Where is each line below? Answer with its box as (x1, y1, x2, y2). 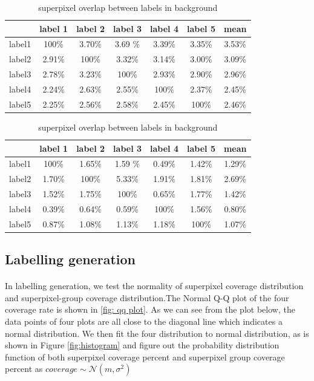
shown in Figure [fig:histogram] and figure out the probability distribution (5, 339, 280, 351)
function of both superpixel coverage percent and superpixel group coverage (5, 350, 285, 363)
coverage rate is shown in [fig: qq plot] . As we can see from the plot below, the (5, 303, 295, 316)
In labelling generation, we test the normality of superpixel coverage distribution (5, 279, 304, 292)
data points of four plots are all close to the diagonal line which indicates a (5, 314, 283, 327)
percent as (5, 362, 43, 375)
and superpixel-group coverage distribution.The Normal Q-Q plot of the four (5, 291, 289, 304)
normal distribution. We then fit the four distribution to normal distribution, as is (5, 327, 309, 339)
